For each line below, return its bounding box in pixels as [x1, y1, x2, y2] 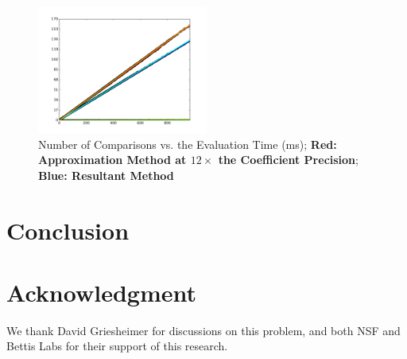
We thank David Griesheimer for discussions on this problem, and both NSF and [6, 322, 401, 338]
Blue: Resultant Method [38, 166, 174, 183]
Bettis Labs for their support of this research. [6, 338, 228, 354]
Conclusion [6, 213, 130, 246]
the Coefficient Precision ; [218, 151, 359, 168]
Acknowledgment [6, 275, 196, 308]
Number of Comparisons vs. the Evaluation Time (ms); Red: [38, 135, 337, 152]
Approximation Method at [38, 151, 187, 168]
